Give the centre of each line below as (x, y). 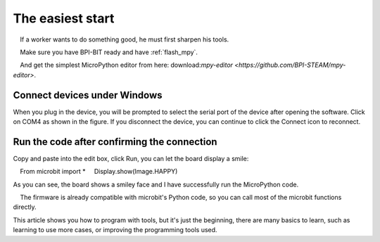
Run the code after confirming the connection (115, 142)
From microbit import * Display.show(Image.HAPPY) (99, 172)
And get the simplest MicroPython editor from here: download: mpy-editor (127, 65)
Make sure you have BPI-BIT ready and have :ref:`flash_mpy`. (109, 52)
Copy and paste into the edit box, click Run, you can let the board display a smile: (131, 158)
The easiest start (64, 18)
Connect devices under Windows (88, 95)
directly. (25, 207)
